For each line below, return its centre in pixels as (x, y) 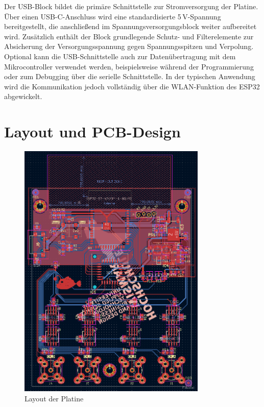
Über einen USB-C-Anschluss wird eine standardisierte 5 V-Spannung (113, 16)
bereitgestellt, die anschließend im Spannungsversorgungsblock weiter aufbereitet (130, 26)
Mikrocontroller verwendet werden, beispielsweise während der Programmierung (129, 66)
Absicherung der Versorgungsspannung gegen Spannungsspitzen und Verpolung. (129, 46)
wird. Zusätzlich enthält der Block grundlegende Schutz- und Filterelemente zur (129, 36)
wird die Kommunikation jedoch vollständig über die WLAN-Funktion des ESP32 (132, 86)
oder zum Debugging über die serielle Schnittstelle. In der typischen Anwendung (130, 76)
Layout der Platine (54, 398)
